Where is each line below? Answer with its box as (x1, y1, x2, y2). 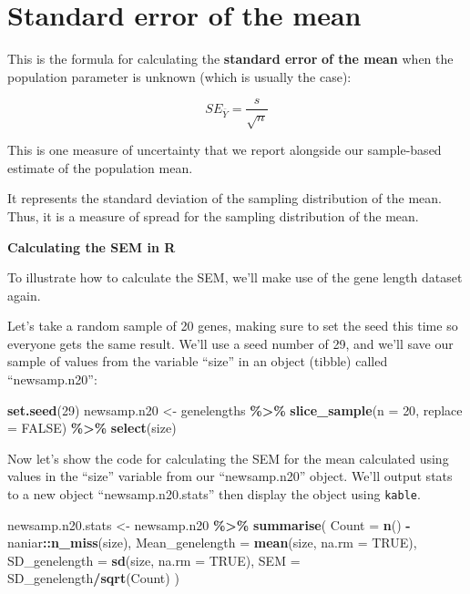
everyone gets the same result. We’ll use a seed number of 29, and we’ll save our (7, 333, 454, 353)
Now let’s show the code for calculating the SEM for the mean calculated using (7, 448, 449, 467)
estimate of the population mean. (7, 158, 193, 177)
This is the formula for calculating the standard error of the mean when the (7, 49, 454, 68)
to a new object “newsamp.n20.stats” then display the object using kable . (7, 485, 421, 504)
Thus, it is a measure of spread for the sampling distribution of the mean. (7, 206, 419, 225)
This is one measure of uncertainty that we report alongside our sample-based (7, 140, 442, 159)
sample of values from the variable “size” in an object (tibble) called (7, 352, 388, 371)
